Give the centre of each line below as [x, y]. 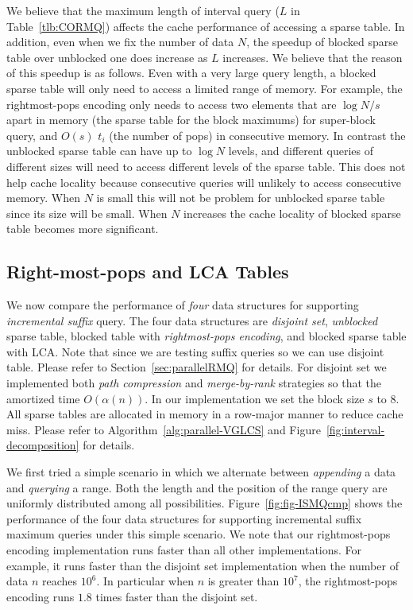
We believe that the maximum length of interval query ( [143, 10]
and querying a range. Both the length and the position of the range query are [197, 487]
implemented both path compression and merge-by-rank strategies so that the [194, 383]
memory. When [43, 198]
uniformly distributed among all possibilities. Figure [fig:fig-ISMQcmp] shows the [205, 503]
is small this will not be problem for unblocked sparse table [241, 198]
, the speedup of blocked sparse [322, 42]
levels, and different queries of [301, 151]
